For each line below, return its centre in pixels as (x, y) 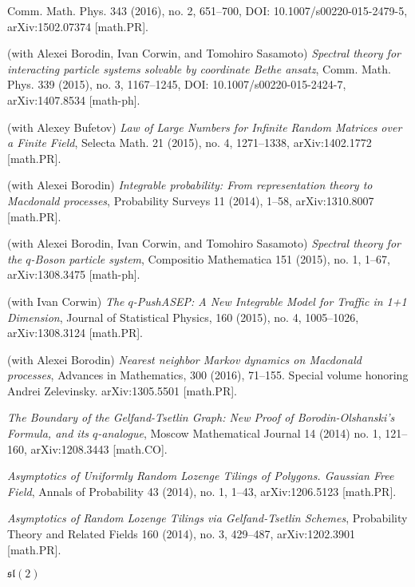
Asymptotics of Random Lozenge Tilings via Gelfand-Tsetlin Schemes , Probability (207, 518)
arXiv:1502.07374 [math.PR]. (78, 26)
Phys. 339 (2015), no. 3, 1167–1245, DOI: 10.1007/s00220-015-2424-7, (177, 84)
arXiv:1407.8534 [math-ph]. (74, 99)
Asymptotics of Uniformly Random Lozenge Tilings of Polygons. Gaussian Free (201, 476)
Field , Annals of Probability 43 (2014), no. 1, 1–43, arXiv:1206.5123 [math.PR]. (202, 491)
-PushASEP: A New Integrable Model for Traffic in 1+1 (270, 301)
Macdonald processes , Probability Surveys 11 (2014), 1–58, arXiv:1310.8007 (191, 200)
